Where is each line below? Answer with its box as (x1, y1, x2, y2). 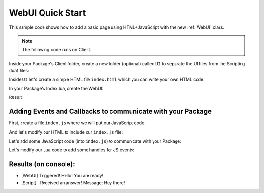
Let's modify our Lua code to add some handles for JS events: (9, 147, 134, 153)
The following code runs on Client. (22, 47, 92, 53)
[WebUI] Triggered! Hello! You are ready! (21, 173, 104, 179)
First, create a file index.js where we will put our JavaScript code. (9, 120, 146, 126)
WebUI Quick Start (9, 7, 86, 18)
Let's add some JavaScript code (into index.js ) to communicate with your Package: (9, 138, 181, 144)
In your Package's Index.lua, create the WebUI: (9, 85, 104, 91)
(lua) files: (9, 68, 29, 73)
